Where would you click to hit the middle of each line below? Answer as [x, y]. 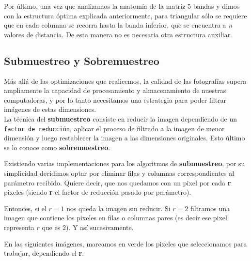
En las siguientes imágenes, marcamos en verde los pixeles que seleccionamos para [125, 243]
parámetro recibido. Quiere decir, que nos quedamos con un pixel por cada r [118, 182]
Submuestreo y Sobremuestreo [82, 60]
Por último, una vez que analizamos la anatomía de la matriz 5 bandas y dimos [122, 6]
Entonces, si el [25, 208]
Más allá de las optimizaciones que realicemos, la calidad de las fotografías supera [125, 81]
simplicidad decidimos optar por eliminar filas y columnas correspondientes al [119, 173]
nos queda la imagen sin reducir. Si [118, 208]
